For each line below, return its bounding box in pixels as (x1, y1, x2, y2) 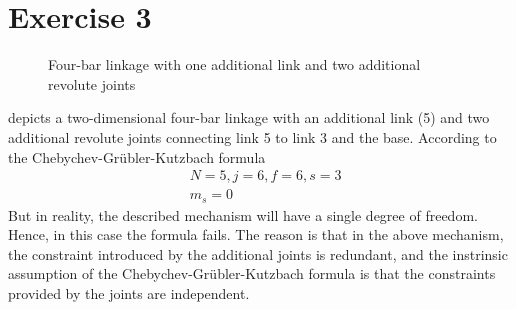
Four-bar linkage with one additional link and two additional (48, 54, 421, 75)
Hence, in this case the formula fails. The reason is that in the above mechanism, (8, 224, 504, 245)
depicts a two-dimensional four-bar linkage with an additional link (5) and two (8, 107, 490, 128)
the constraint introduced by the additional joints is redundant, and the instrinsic (8, 243, 508, 264)
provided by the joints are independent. (8, 282, 250, 303)
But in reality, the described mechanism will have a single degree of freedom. (8, 204, 478, 225)
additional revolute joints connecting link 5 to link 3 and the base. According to (8, 126, 497, 147)
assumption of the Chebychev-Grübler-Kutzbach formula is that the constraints (8, 263, 496, 284)
